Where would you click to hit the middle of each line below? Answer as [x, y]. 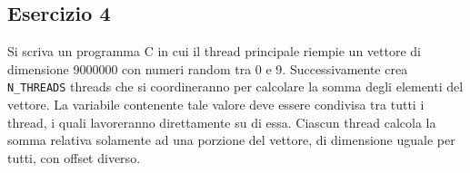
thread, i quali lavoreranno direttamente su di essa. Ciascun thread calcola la [222, 122]
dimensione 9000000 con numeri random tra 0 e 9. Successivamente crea [208, 68]
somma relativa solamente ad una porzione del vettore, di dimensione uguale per [231, 140]
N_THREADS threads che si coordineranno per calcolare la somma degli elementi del [235, 86]
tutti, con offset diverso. [74, 157]
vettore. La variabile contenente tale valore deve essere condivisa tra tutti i [216, 105]
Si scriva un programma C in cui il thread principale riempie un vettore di [214, 51]
